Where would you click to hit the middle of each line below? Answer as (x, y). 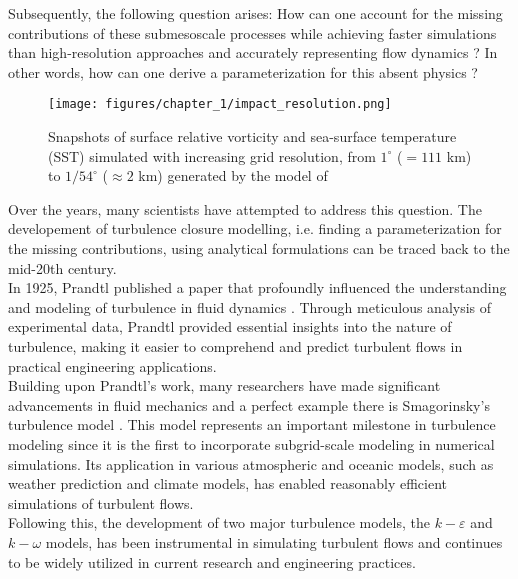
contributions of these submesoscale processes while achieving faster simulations (252, 32)
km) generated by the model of (233, 175)
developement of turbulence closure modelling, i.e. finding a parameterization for (255, 228)
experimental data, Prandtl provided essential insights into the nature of (230, 326)
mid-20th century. (62, 267)
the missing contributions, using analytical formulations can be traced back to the (259, 248)
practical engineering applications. (112, 365)
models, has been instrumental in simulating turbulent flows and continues (274, 541)
